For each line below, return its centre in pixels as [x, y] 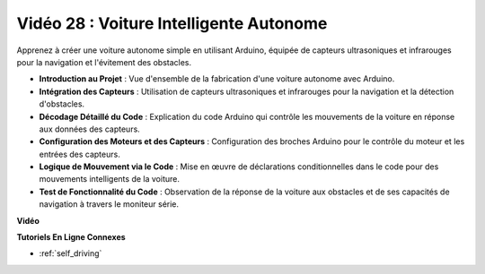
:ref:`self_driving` [71, 253]
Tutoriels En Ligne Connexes [71, 237]
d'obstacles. [62, 104]
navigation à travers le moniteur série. [109, 204]
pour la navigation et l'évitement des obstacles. [104, 62]
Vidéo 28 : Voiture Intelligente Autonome [172, 23]
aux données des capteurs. [90, 129]
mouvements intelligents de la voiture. [109, 179]
